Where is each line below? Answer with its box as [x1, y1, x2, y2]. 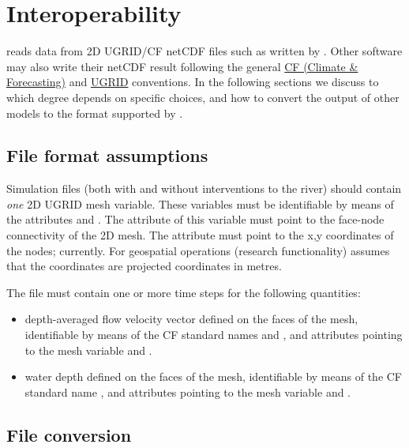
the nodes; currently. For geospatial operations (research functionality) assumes [6, 242, 390, 258]
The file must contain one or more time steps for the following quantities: [6, 284, 361, 300]
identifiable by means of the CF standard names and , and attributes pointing [24, 326, 403, 343]
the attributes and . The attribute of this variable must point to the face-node [6, 211, 385, 228]
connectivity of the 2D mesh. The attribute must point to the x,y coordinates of [6, 227, 394, 243]
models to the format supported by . [6, 104, 183, 121]
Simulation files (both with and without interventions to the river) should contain [6, 180, 402, 197]
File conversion [6, 422, 132, 446]
